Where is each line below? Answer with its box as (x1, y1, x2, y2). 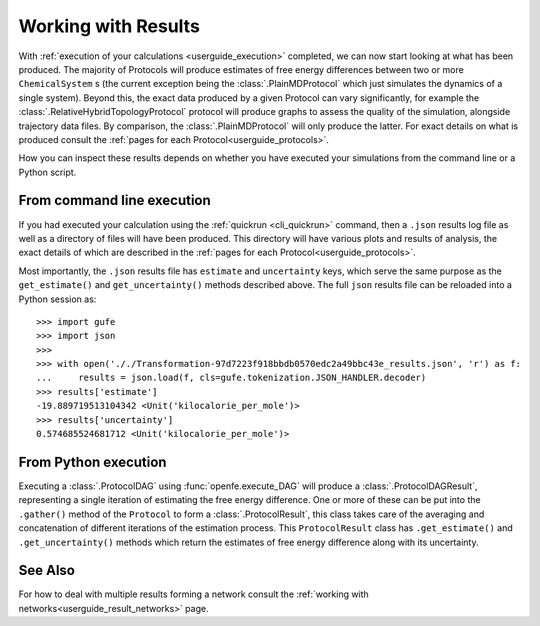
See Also (18, 562, 75, 579)
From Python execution (18, 453, 167, 470)
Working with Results (18, 15, 200, 37)
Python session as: (18, 293, 97, 305)
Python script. (18, 166, 77, 178)
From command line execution (18, 192, 212, 209)
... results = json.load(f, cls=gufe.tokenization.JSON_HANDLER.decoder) (36, 372, 427, 384)
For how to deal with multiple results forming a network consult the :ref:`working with (18, 588, 369, 600)
